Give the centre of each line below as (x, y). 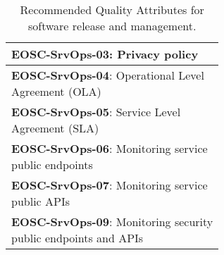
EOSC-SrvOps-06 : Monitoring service (110, 148)
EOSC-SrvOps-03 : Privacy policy (105, 54)
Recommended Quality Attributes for (112, 10)
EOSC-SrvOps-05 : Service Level (96, 112)
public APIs (41, 201)
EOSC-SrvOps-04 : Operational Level (108, 75)
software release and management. (112, 26)
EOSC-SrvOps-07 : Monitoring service (110, 185)
